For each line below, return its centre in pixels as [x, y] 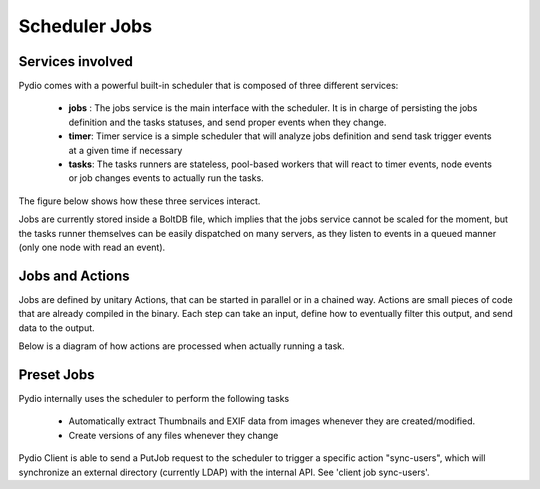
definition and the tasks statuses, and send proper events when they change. [227, 122]
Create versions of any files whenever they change [173, 435]
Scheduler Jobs [85, 26]
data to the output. [56, 327]
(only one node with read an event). [92, 247]
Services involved [76, 61]
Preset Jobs [56, 374]
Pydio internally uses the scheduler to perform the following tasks [154, 398]
